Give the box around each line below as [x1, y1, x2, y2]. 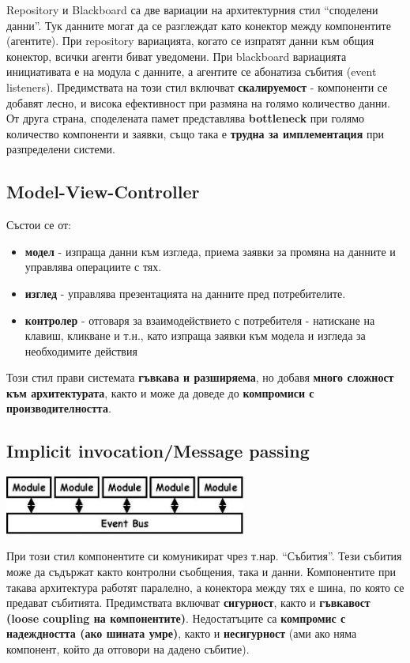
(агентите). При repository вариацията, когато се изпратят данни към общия [6, 32, 374, 49]
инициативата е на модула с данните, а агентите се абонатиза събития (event [6, 63, 377, 80]
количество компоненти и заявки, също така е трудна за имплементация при [6, 125, 384, 141]
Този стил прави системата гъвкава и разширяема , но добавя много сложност [6, 369, 394, 386]
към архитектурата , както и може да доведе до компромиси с [6, 384, 314, 401]
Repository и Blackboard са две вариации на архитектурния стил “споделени [6, 2, 378, 17]
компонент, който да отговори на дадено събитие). [6, 640, 250, 657]
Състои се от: [6, 217, 71, 233]
